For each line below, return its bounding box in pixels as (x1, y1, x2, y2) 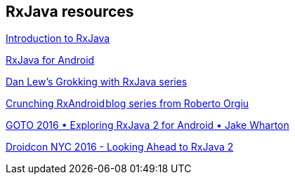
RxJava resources (6, 3, 134, 20)
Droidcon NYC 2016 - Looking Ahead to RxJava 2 (6, 141, 234, 153)
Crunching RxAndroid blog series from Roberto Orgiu (6, 97, 249, 110)
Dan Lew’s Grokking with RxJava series (6, 76, 188, 88)
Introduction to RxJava (6, 32, 110, 45)
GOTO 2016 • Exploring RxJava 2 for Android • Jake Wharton (6, 119, 289, 132)
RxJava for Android (6, 54, 95, 67)
